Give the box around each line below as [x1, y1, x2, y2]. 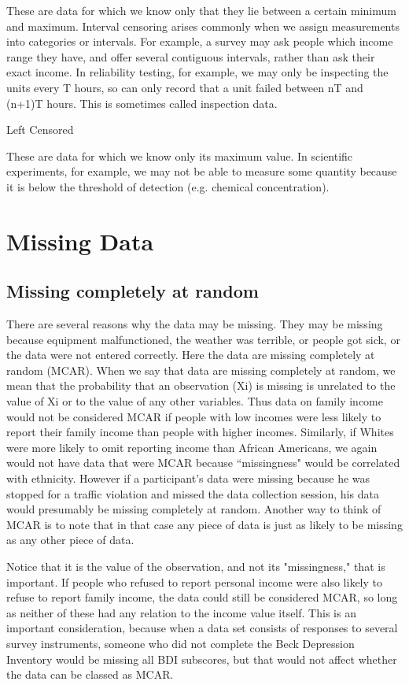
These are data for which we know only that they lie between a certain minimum [6, 2, 396, 18]
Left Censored [6, 121, 74, 138]
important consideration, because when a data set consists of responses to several [6, 620, 398, 636]
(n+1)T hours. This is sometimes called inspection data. [6, 94, 278, 111]
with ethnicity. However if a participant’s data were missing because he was [6, 470, 370, 487]
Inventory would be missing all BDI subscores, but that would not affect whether [6, 650, 397, 667]
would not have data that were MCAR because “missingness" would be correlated [6, 454, 400, 471]
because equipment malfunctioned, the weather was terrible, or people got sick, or [6, 331, 400, 347]
